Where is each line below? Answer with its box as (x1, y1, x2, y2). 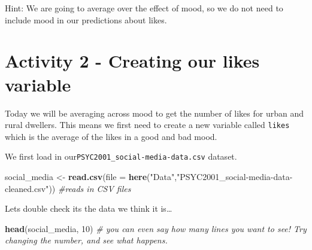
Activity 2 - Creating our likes (5, 48, 260, 73)
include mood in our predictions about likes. (5, 13, 167, 26)
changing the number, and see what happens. (5, 234, 168, 246)
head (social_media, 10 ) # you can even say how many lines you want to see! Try (5, 222, 307, 234)
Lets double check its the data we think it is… (5, 202, 172, 215)
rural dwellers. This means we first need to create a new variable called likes (5, 118, 290, 131)
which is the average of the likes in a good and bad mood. (5, 130, 217, 142)
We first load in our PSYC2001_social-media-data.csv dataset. (5, 150, 237, 163)
